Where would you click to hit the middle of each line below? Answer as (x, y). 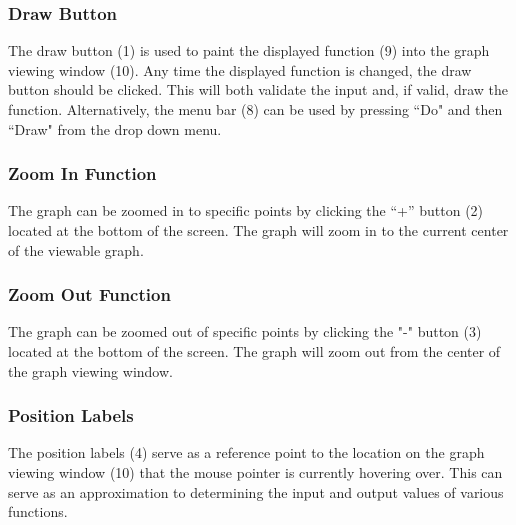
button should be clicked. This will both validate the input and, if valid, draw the (258, 89)
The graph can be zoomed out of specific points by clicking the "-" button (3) (245, 331)
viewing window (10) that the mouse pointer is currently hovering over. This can (255, 472)
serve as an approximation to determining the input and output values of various (256, 491)
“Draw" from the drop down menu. (115, 128)
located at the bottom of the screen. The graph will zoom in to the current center (258, 230)
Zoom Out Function (89, 294)
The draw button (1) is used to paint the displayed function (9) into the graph (249, 50)
